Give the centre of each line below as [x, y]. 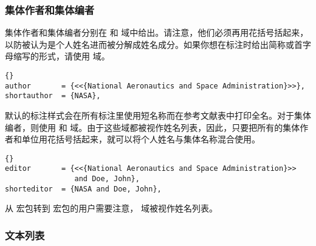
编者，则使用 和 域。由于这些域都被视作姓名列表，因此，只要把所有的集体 [153, 127]
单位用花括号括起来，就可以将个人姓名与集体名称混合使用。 [141, 139]
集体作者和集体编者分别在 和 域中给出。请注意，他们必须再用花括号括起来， [157, 32]
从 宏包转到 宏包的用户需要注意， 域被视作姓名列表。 [111, 208]
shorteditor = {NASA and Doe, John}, [83, 189]
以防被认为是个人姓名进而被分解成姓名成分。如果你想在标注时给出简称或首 [154, 44]
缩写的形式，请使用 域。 [61, 56]
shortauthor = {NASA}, [53, 96]
